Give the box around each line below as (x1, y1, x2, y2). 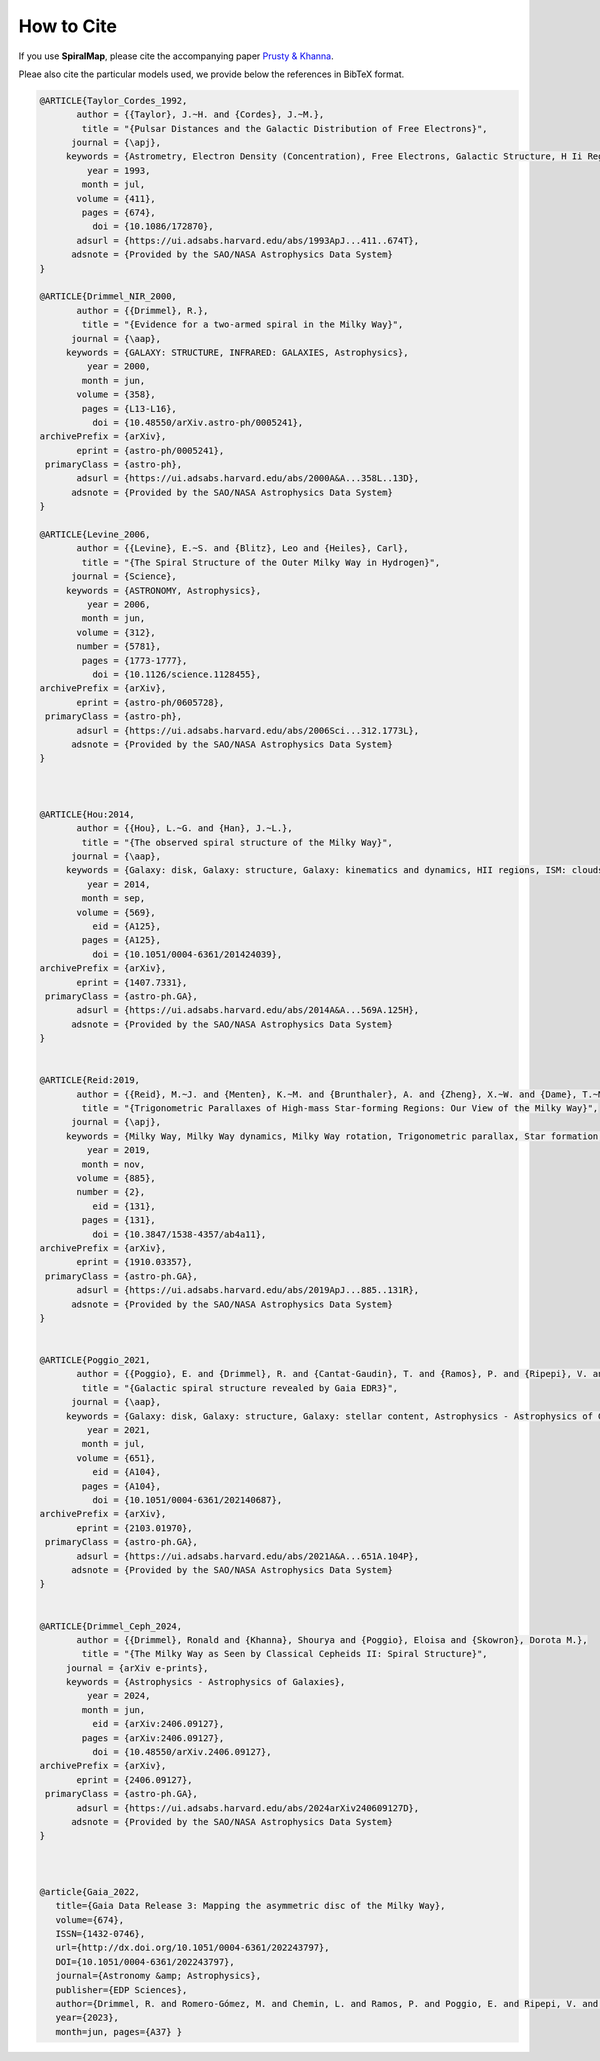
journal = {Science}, (71, 571, 177, 582)
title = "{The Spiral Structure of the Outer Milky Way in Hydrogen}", (81, 556, 441, 568)
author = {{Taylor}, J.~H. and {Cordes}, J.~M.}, (76, 109, 325, 120)
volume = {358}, (76, 389, 157, 400)
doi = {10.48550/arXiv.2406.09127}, (91, 1746, 272, 1758)
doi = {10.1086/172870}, (91, 221, 214, 232)
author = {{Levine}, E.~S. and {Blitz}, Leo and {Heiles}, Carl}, (76, 543, 409, 554)
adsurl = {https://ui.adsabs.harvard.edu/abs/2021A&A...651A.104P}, (76, 1550, 420, 1562)
